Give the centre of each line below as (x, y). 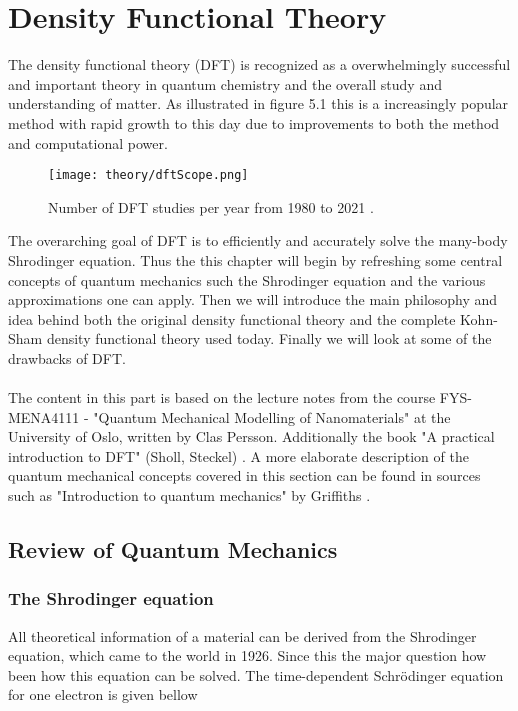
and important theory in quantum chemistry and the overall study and (225, 83)
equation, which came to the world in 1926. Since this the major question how (247, 655)
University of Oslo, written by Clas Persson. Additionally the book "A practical (251, 436)
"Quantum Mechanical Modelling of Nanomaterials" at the (272, 416)
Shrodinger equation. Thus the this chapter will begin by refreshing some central (255, 259)
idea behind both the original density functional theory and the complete (232, 318)
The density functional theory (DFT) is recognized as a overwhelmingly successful (259, 64)
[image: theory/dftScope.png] (148, 175)
